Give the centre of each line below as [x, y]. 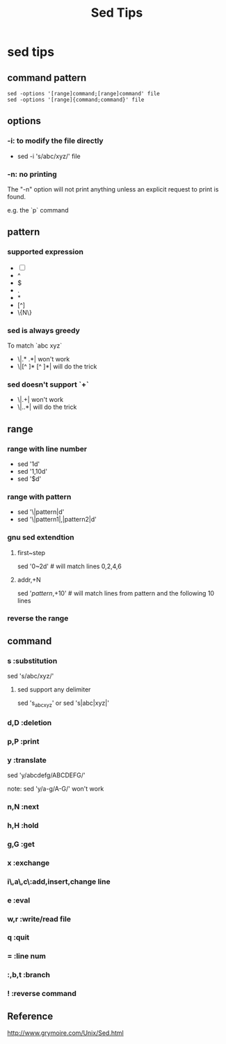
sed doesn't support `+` [48, 384]
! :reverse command [42, 994]
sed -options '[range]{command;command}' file [76, 100]
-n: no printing [32, 174]
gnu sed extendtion [41, 538]
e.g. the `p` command [38, 210]
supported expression [45, 252]
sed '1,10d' [32, 471]
